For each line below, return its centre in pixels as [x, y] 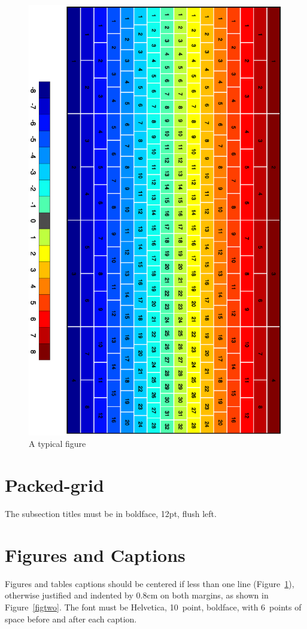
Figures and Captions [95, 554]
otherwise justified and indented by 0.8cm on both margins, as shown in [137, 595]
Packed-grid [54, 485]
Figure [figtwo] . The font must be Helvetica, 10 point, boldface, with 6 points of [153, 607]
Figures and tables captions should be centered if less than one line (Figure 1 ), [150, 583]
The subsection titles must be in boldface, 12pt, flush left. [111, 514]
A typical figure [57, 444]
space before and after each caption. [71, 619]
